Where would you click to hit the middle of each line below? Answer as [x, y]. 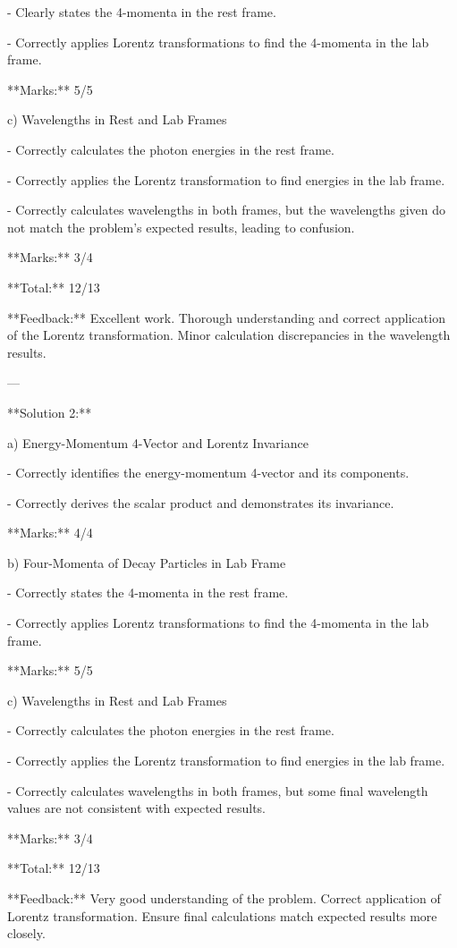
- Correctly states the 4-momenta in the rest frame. [148, 592]
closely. [26, 933]
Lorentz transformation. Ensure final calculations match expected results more [222, 915]
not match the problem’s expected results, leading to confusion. [181, 227]
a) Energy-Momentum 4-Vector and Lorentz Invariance [158, 442]
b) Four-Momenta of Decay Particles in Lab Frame [147, 562]
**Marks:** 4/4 [50, 533]
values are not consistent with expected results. [136, 808]
